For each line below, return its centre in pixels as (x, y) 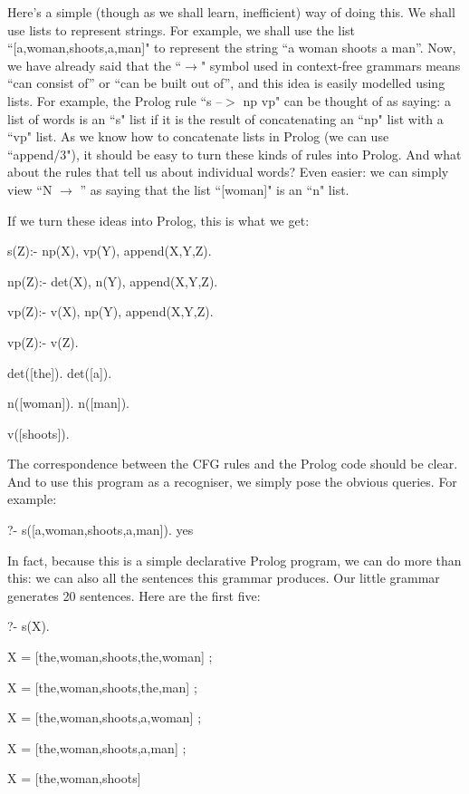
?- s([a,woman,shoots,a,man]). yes (100, 530)
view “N (30, 189)
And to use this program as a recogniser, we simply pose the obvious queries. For (232, 481)
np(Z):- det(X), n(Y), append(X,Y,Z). (113, 281)
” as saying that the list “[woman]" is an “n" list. (215, 189)
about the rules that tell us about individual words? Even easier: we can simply (228, 172)
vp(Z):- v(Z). (43, 341)
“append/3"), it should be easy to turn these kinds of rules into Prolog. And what (234, 154)
